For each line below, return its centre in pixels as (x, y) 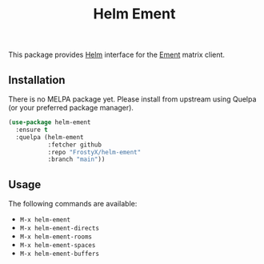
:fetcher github (75, 145)
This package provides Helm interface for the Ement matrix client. (117, 55)
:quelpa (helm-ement (50, 137)
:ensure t (32, 130)
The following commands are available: (73, 204)
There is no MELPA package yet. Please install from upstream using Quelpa (132, 99)
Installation (37, 80)
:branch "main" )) (76, 160)
